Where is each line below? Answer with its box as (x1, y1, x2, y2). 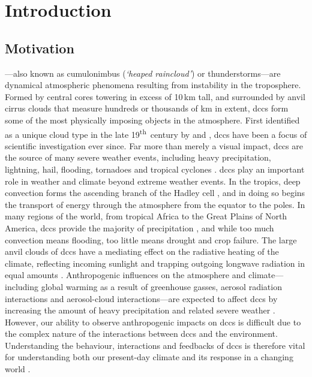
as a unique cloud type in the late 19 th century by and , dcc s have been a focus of (5, 126, 307, 140)
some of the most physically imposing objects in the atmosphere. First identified (5, 113, 300, 126)
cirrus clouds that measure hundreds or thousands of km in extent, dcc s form (5, 102, 289, 114)
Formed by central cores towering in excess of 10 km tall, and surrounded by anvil (5, 90, 305, 102)
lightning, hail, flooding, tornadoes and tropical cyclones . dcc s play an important (5, 162, 305, 175)
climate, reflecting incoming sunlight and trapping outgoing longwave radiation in (5, 257, 305, 269)
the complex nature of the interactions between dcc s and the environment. (5, 327, 278, 340)
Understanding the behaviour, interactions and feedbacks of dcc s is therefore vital (5, 339, 305, 351)
